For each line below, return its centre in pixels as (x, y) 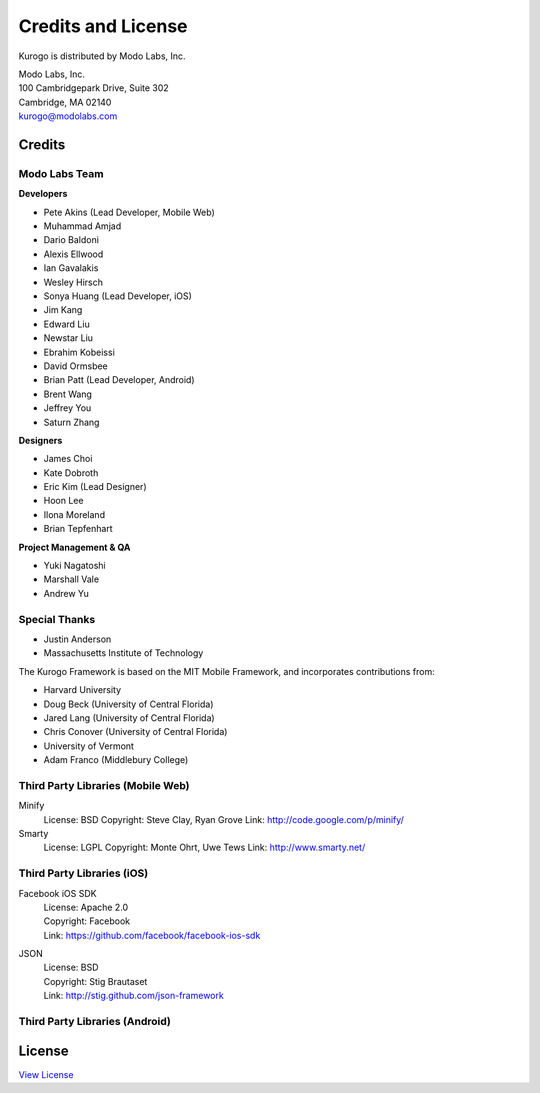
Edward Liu (66, 324)
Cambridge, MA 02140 (65, 102)
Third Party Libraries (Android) (95, 1022)
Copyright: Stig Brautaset (95, 981)
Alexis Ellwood (73, 254)
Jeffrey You (67, 408)
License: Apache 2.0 (86, 907)
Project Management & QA (74, 547)
